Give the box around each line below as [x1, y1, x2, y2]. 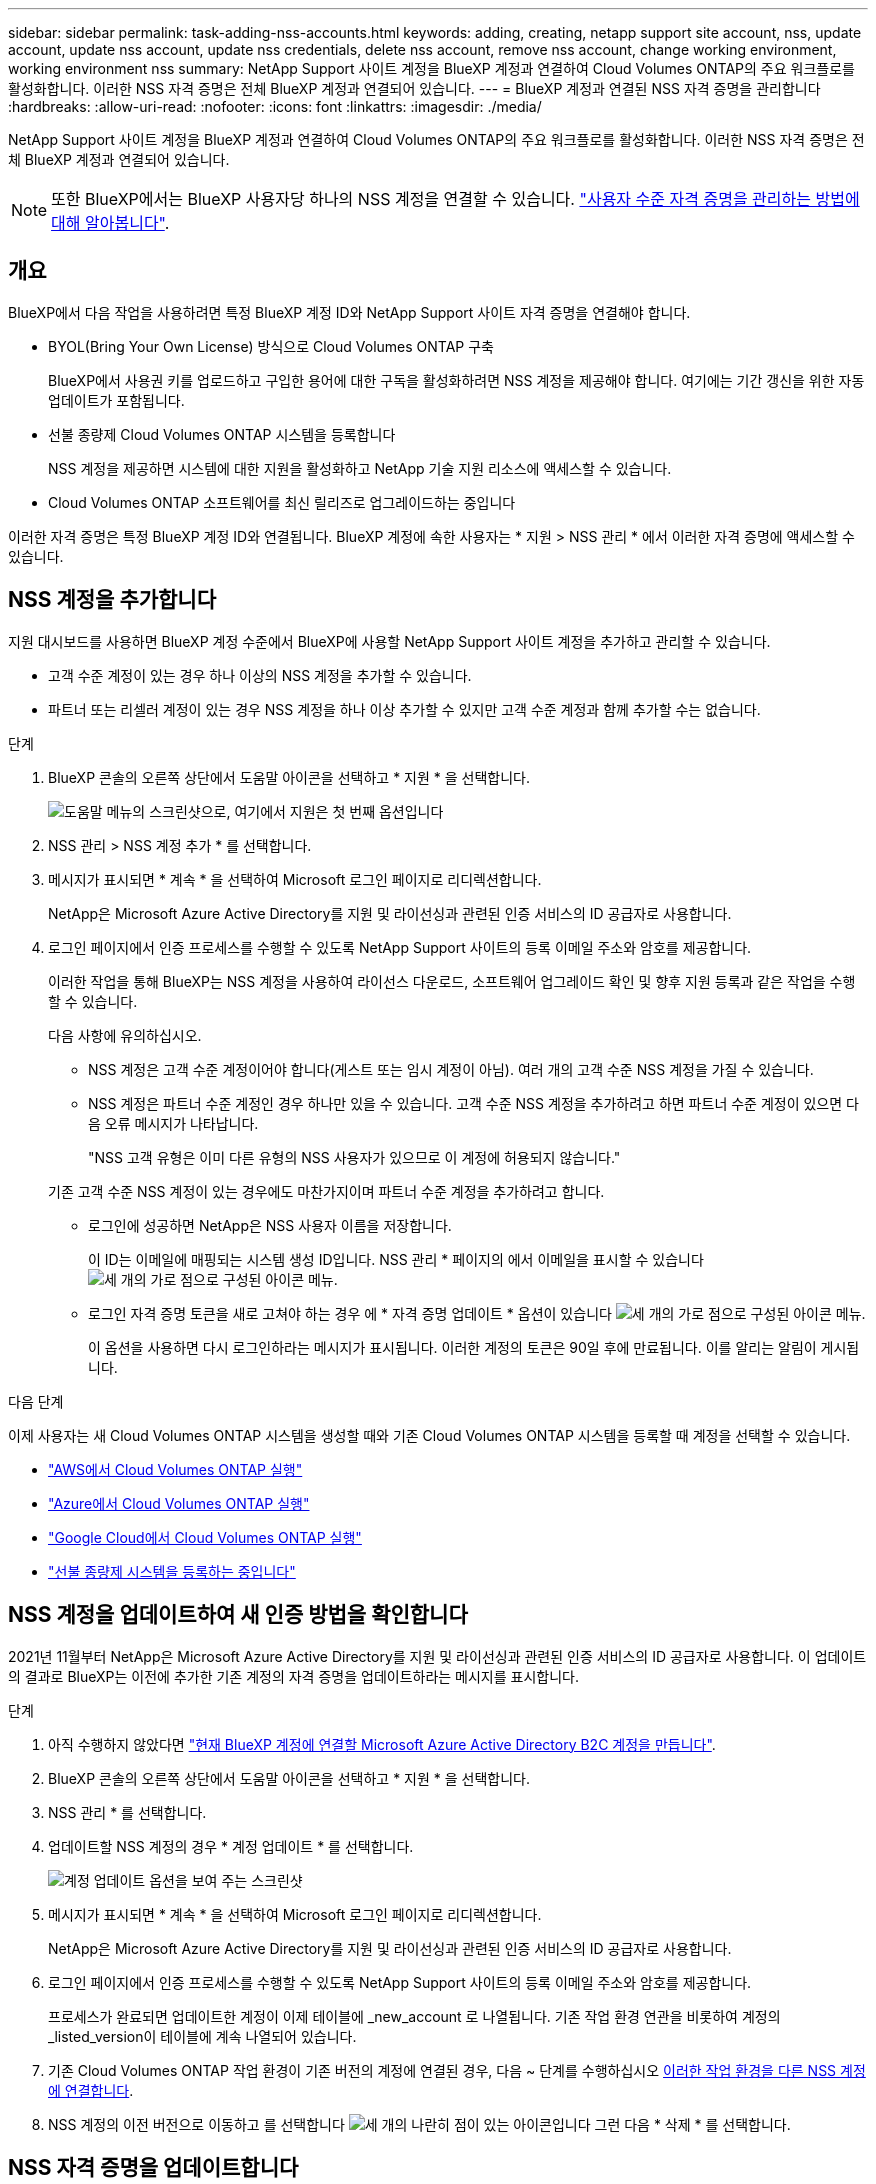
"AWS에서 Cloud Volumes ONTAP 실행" [48, 1460, 303, 1478]
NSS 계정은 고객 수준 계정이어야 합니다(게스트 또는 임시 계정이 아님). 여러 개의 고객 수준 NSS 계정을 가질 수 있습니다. [88, 1060, 814, 1078]
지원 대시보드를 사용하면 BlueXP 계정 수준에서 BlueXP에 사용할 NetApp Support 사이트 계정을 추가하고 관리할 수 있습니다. [8, 632, 771, 650]
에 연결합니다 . [48, 2081, 134, 2099]
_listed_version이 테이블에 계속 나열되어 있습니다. [48, 2027, 357, 2045]
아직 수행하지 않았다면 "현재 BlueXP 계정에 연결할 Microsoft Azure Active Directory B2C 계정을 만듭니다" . [48, 1735, 716, 1753]
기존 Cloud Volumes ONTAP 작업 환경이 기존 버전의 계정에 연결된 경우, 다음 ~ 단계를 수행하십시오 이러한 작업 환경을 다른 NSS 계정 [48, 2061, 866, 2079]
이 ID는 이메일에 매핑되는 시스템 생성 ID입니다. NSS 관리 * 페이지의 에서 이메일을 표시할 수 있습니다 [88, 1250, 704, 1268]
